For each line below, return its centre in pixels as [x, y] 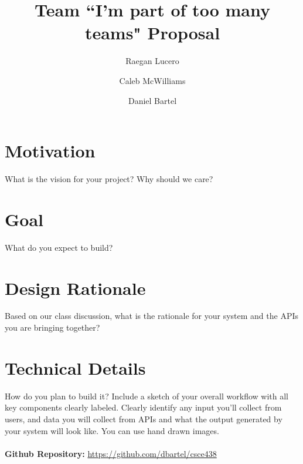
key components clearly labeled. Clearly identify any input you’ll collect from [143, 407]
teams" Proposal [152, 33]
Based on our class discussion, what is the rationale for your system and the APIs [152, 316]
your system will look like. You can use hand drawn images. [112, 430]
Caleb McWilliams [152, 80]
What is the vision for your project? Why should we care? [109, 179]
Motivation [50, 151]
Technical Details [75, 367]
